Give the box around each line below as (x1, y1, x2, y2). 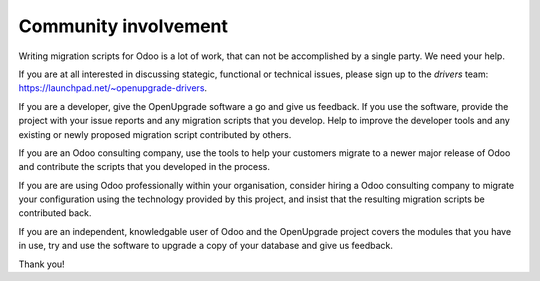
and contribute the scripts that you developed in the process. (18, 161, 270, 173)
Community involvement (18, 15, 229, 37)
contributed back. (18, 207, 92, 219)
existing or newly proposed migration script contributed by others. (18, 128, 292, 140)
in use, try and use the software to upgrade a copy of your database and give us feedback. (18, 240, 394, 252)
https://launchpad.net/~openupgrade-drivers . (18, 82, 208, 94)
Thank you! (18, 258, 65, 270)
